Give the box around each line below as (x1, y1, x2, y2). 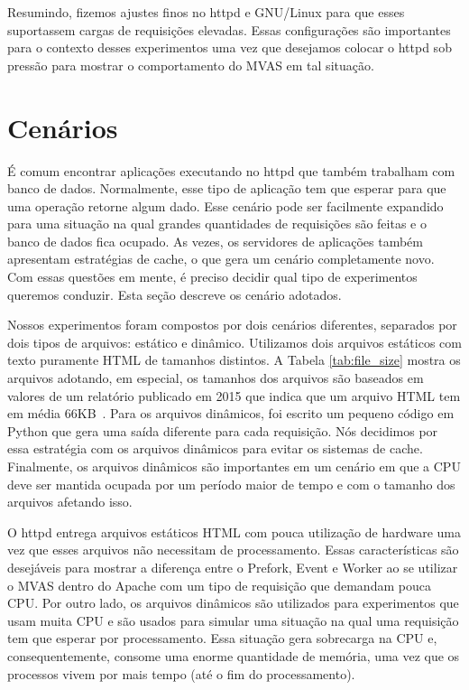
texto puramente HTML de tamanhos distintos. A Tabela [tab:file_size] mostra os (7, 350, 461, 369)
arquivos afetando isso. (7, 492, 133, 511)
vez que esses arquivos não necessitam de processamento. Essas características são (7, 540, 459, 559)
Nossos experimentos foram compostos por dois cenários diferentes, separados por (7, 315, 457, 334)
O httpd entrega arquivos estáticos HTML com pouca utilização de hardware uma (7, 522, 462, 541)
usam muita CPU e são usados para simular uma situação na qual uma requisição (7, 611, 459, 629)
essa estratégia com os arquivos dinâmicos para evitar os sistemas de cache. (7, 439, 423, 458)
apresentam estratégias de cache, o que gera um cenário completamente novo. (7, 249, 435, 268)
